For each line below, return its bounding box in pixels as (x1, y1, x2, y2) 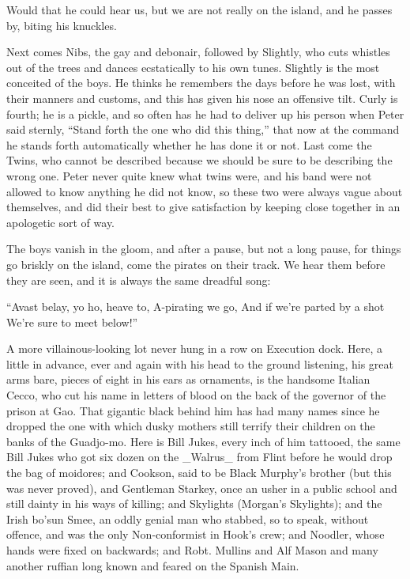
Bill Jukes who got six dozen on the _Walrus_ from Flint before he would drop (6, 448, 393, 465)
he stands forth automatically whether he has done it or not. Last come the (6, 136, 372, 153)
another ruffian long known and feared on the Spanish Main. (6, 557, 299, 573)
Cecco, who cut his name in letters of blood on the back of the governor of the (6, 387, 386, 403)
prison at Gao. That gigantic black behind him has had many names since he (6, 402, 380, 418)
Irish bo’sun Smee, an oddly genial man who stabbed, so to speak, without (6, 510, 369, 527)
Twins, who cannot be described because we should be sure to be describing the (6, 152, 393, 168)
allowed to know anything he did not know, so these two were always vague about (6, 183, 403, 199)
